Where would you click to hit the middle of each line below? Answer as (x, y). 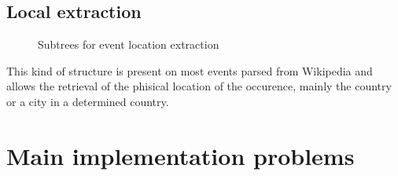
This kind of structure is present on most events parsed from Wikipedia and (190, 70)
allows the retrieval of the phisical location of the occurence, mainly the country (199, 86)
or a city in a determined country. (88, 101)
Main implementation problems (181, 155)
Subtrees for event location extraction (129, 44)
